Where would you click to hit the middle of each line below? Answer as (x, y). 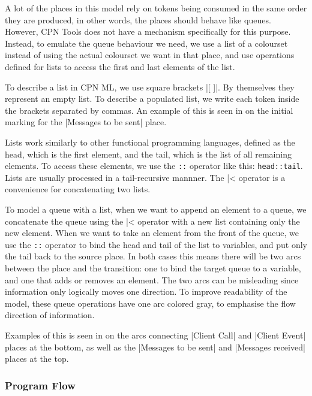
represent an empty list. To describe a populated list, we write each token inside (152, 99)
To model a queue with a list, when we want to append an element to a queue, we (156, 209)
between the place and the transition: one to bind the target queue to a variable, (153, 268)
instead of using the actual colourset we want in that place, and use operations (150, 55)
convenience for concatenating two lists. (78, 189)
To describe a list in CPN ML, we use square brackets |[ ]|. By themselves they (150, 87)
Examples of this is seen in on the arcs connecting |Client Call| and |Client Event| (155, 335)
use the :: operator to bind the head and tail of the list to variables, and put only (156, 244)
